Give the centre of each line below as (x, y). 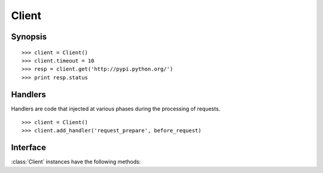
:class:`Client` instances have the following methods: (76, 162)
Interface (28, 148)
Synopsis (29, 37)
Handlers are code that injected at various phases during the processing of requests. (116, 109)
